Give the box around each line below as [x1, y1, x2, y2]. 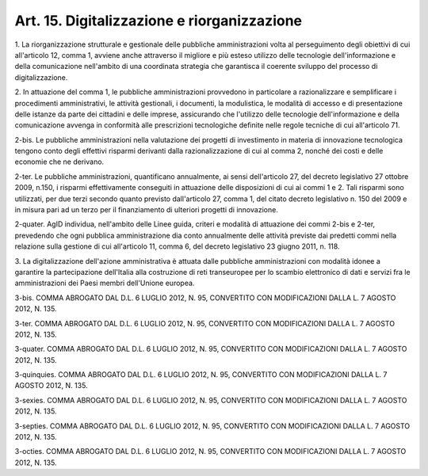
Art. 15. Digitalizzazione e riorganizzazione [14, 12, 303, 29]
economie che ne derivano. [14, 157, 105, 166]
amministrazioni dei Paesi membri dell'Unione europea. [14, 278, 195, 288]
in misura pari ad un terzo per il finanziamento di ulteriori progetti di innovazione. [14, 205, 279, 215]
